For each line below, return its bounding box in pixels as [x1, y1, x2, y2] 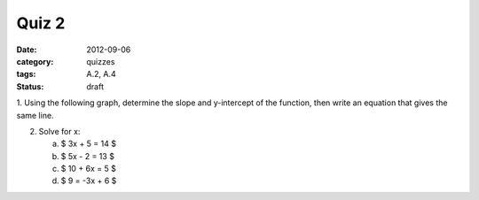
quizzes [86, 56, 115, 66]
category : [16, 56, 54, 66]
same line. [16, 110, 54, 120]
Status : [16, 81, 44, 92]
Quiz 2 [16, 13, 66, 33]
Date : [16, 44, 37, 55]
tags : [16, 69, 36, 80]
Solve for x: [38, 126, 81, 136]
